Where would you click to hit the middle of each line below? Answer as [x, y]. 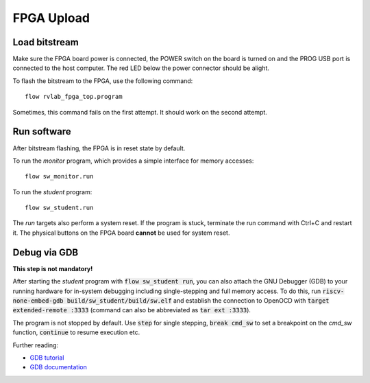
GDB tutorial [47, 358]
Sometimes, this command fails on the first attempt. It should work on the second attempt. [140, 112]
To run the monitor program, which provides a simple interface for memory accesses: [133, 161]
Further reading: [35, 345]
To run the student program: [52, 191]
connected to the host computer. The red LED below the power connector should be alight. [141, 68]
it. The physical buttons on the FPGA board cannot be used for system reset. [121, 233]
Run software [42, 131]
